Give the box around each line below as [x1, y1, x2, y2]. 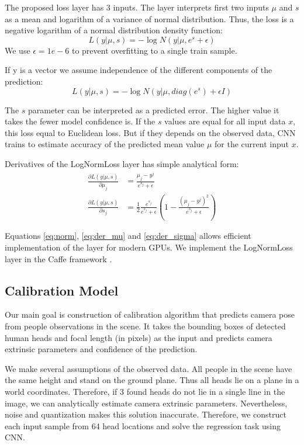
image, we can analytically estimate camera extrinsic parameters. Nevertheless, [5, 397, 288, 409]
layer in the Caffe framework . [5, 252, 112, 265]
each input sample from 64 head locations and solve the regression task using [5, 419, 281, 432]
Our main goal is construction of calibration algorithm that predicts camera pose [5, 308, 295, 321]
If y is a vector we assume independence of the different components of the [5, 64, 272, 76]
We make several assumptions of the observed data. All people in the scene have [5, 362, 292, 374]
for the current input [215, 138, 289, 150]
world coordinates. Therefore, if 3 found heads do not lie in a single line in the [5, 385, 285, 398]
